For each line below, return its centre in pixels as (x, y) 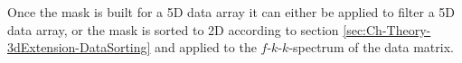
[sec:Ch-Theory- (387, 29)
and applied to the (206, 47)
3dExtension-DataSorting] (79, 47)
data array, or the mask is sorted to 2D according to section (173, 29)
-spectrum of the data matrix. (371, 47)
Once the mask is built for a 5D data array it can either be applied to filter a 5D (231, 12)
